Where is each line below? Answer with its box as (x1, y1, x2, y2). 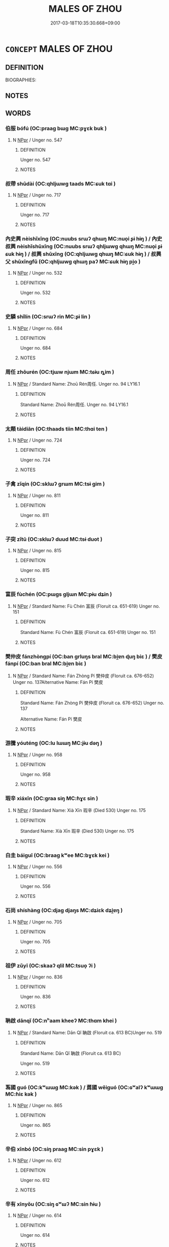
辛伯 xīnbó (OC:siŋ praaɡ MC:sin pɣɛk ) (5, 1145, 104, 1152)
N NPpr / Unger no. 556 (12, 863, 62, 870)
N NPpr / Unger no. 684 (12, 325, 63, 331)
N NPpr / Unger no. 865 (12, 1102, 62, 1108)
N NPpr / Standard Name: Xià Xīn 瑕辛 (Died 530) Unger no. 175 (12, 807, 146, 814)
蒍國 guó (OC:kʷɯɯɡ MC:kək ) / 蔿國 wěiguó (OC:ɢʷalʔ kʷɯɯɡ (5, 1084, 163, 1091)
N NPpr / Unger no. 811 (12, 492, 61, 499)
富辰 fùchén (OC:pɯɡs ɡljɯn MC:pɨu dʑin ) (5, 591, 113, 598)
